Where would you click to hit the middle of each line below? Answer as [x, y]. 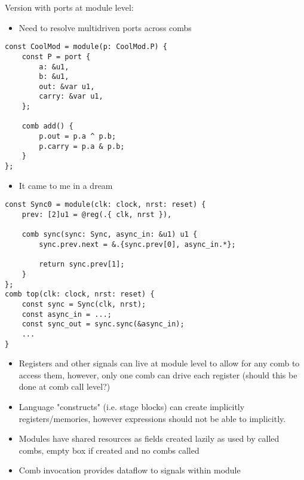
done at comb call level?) [65, 386]
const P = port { [56, 56]
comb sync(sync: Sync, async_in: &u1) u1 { [110, 235]
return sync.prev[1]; [82, 265]
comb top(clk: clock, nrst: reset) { [80, 294]
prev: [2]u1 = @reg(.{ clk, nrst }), [97, 214]
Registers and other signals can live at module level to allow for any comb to [159, 363]
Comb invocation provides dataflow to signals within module [130, 470]
